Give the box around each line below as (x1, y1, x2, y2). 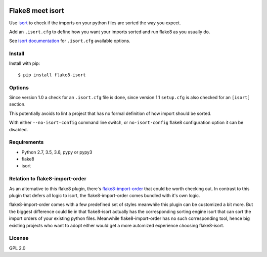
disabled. (9, 126, 28, 132)
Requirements (9, 139, 44, 146)
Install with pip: (9, 60, 40, 66)
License (9, 235, 29, 242)
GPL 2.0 (9, 245, 26, 251)
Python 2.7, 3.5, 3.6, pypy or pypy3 (21, 149, 92, 155)
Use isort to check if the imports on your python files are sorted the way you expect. (9, 20, 181, 26)
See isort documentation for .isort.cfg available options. (9, 38, 131, 44)
